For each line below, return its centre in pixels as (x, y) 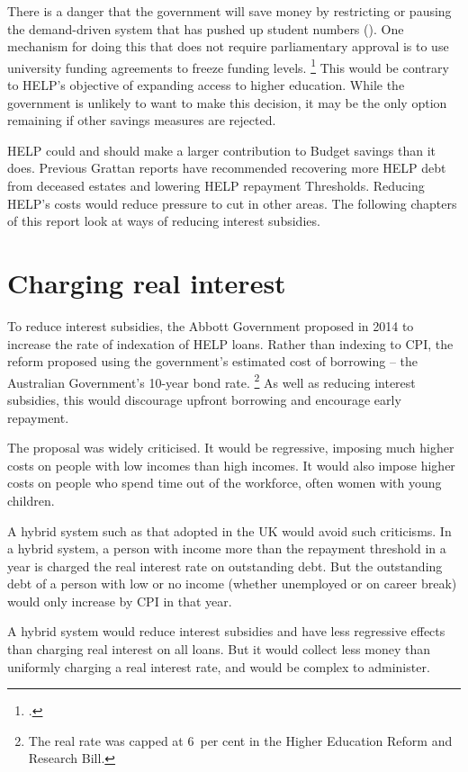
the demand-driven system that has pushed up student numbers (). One (206, 28)
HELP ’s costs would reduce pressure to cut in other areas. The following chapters (232, 203)
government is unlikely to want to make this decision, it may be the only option (227, 102)
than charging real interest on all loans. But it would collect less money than (219, 649)
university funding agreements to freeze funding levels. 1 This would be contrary (228, 66)
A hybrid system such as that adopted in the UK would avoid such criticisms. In (229, 530)
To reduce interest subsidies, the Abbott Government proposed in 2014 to (211, 325)
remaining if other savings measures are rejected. (142, 120)
